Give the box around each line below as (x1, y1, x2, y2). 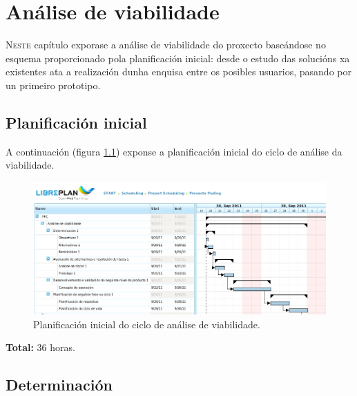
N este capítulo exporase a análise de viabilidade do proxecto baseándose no (6, 37, 326, 52)
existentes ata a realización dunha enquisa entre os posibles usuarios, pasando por (6, 64, 351, 79)
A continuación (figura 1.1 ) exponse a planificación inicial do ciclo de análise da (6, 144, 342, 158)
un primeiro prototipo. (6, 77, 101, 92)
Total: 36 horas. (6, 340, 75, 355)
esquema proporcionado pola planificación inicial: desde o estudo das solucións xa (6, 50, 350, 65)
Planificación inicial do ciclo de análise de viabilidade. (33, 317, 260, 331)
